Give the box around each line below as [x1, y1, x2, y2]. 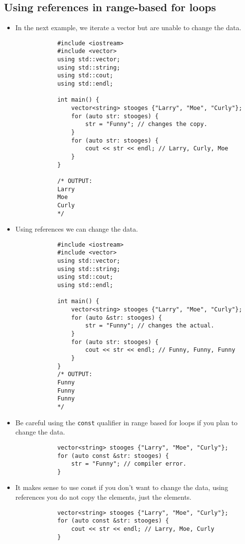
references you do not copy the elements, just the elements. [15, 492, 192, 502]
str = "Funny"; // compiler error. [71, 460, 187, 468]
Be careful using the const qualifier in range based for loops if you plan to [15, 417, 238, 427]
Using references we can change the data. [15, 224, 138, 234]
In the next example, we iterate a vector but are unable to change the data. [15, 22, 242, 33]
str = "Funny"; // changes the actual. [85, 322, 214, 329]
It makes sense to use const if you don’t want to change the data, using [15, 482, 228, 492]
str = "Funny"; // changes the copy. [85, 121, 207, 128]
